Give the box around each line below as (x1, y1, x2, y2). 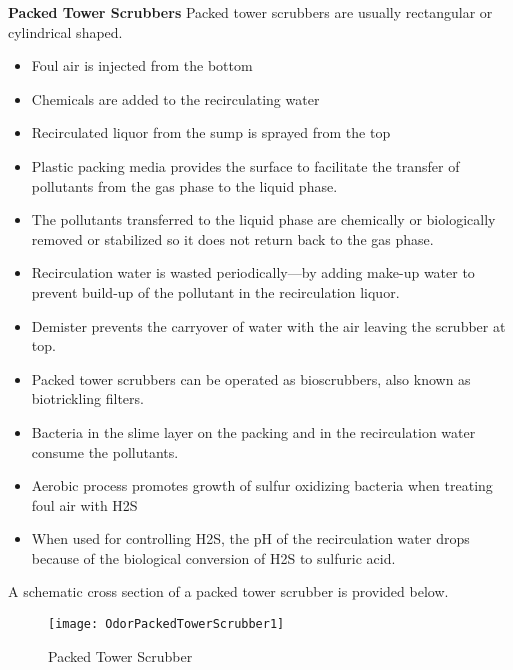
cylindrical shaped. (8, 21, 123, 42)
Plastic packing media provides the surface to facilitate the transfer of (31, 155, 460, 176)
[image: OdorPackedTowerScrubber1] (48, 617, 285, 632)
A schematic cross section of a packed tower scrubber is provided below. (8, 581, 449, 602)
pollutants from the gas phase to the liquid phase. (31, 175, 338, 196)
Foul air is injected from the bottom (31, 55, 253, 76)
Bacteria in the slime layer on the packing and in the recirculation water (31, 421, 476, 442)
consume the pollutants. (31, 441, 179, 462)
